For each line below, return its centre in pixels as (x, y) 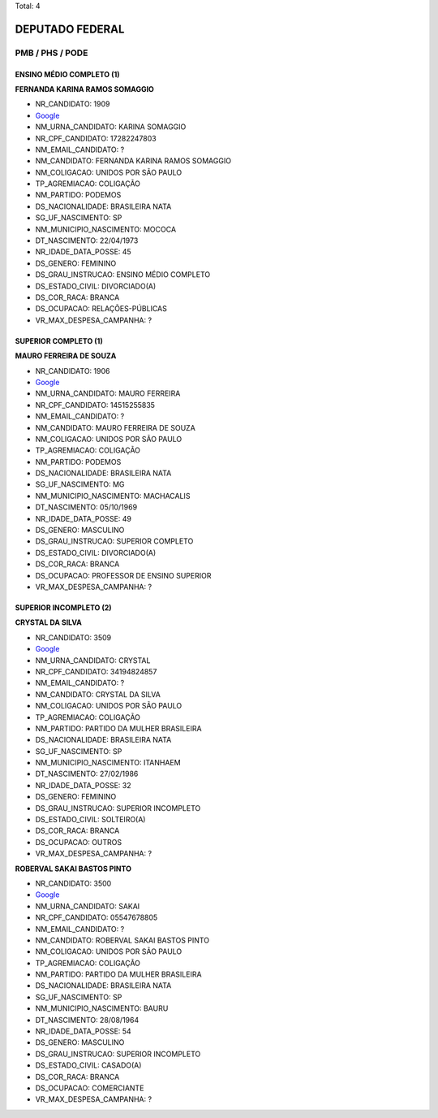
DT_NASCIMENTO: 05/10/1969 (86, 507)
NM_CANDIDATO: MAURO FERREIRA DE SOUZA (116, 427)
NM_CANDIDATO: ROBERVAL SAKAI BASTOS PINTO (122, 940)
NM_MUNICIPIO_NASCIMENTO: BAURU (102, 1008)
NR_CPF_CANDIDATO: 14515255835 (95, 405)
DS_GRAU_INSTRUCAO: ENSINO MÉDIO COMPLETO (123, 275)
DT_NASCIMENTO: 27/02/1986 (87, 774)
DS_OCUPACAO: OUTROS (79, 842)
